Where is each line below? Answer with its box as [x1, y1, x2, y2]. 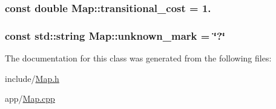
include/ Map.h [5, 72, 59, 84]
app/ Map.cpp [5, 92, 55, 105]
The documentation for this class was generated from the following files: [5, 52, 272, 64]
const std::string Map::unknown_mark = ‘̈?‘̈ [5, 28, 226, 43]
